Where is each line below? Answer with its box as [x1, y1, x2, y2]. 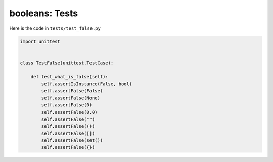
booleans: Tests [9, 8, 78, 19]
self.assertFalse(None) [41, 95, 101, 101]
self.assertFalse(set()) [41, 138, 103, 143]
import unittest [20, 38, 61, 44]
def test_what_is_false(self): [30, 74, 108, 80]
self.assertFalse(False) [41, 88, 103, 94]
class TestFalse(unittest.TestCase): [20, 60, 114, 66]
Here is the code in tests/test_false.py [9, 25, 101, 31]
